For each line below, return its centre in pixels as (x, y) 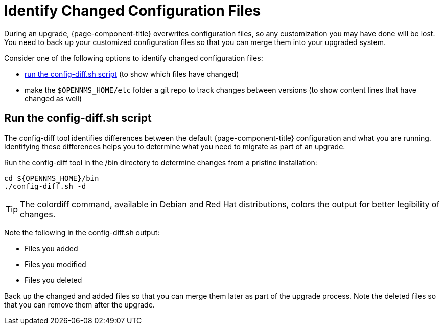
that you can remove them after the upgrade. (79, 304)
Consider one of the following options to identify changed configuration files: (134, 58)
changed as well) (53, 98)
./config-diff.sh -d (45, 186)
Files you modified (55, 264)
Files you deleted (53, 280)
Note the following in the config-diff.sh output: (82, 232)
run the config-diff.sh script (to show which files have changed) (132, 74)
